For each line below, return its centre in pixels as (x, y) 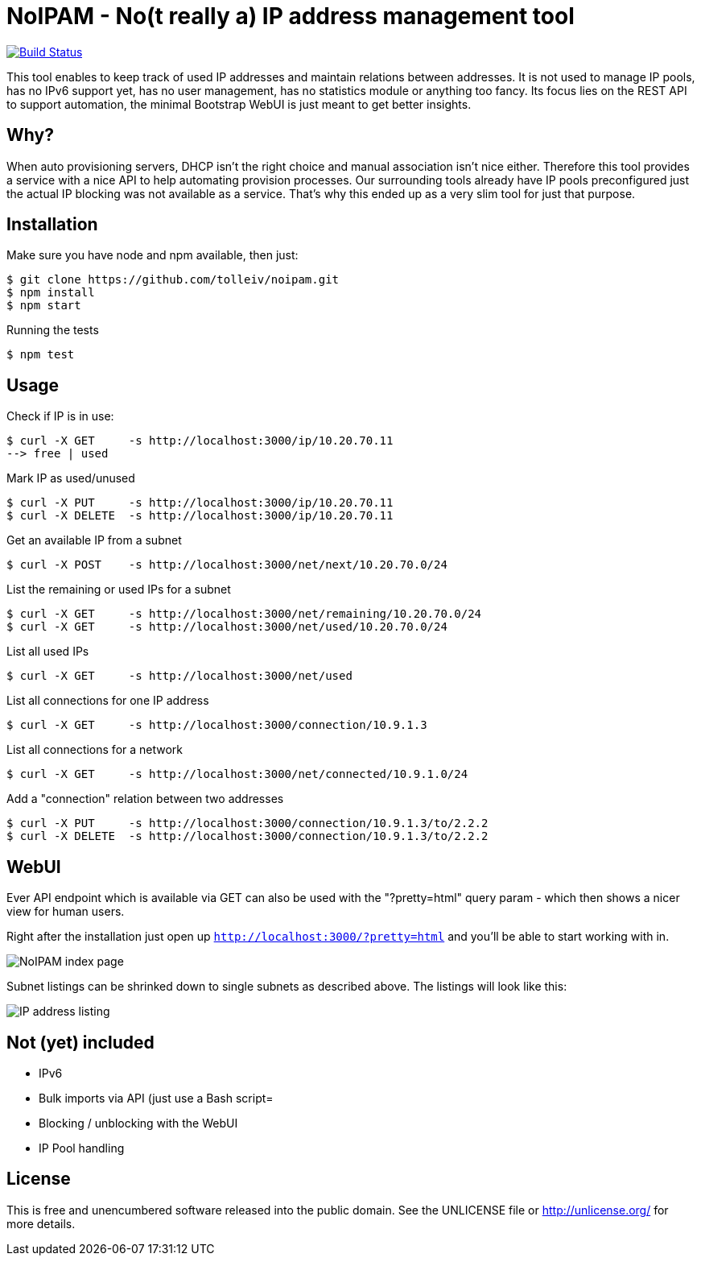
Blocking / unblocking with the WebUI (138, 1123)
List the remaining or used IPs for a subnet (119, 590)
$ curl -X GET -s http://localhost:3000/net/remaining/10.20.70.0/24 (244, 614)
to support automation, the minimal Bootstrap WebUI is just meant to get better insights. (239, 104)
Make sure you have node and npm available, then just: (153, 255)
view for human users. (66, 912)
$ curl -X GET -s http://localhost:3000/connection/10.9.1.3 (217, 725)
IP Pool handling (82, 1148)
